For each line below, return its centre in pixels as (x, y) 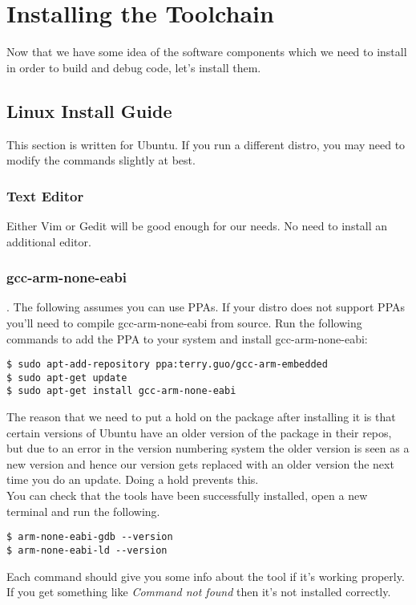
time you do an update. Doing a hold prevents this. (133, 479)
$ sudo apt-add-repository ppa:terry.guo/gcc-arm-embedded (167, 365)
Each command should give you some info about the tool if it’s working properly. (206, 576)
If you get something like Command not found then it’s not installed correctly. (199, 592)
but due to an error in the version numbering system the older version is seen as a (208, 448)
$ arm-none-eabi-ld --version (87, 550)
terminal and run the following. (83, 511)
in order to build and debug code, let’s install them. (134, 67)
